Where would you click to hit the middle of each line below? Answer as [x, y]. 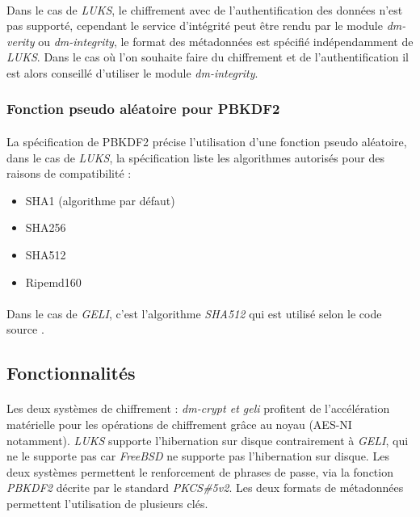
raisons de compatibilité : [69, 173]
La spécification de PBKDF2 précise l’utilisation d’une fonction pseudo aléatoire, [207, 141]
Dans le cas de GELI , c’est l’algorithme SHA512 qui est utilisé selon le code [194, 313]
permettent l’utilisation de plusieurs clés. [107, 503]
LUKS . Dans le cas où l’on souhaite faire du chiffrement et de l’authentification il [208, 57]
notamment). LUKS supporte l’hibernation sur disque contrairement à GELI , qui [208, 440]
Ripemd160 [53, 282]
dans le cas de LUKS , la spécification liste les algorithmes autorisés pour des [195, 157]
